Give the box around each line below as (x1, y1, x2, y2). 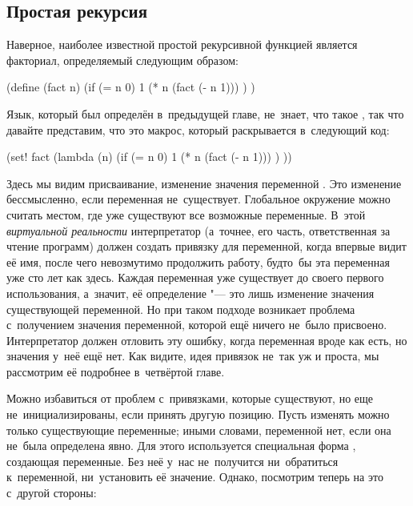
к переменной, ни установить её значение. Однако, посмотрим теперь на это (6, 468, 383, 485)
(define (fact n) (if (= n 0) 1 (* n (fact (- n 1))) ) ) (6, 78, 255, 95)
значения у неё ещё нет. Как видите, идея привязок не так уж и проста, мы (6, 347, 379, 364)
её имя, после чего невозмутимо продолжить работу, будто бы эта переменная (6, 253, 390, 270)
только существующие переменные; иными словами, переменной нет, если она (6, 421, 391, 438)
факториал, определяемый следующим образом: (6, 51, 239, 68)
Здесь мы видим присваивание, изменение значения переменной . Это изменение (6, 175, 402, 191)
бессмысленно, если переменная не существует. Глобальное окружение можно (6, 191, 391, 207)
